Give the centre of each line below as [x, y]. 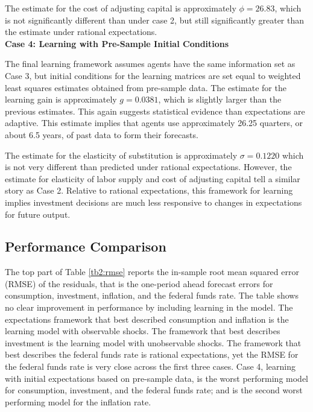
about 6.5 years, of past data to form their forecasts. [102, 134]
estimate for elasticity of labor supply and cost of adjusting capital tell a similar [153, 178]
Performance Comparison [86, 246]
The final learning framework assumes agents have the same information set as [150, 64]
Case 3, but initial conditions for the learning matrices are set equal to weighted [153, 75]
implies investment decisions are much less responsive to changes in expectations [153, 202]
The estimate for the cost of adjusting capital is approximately [121, 8]
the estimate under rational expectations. [81, 32]
